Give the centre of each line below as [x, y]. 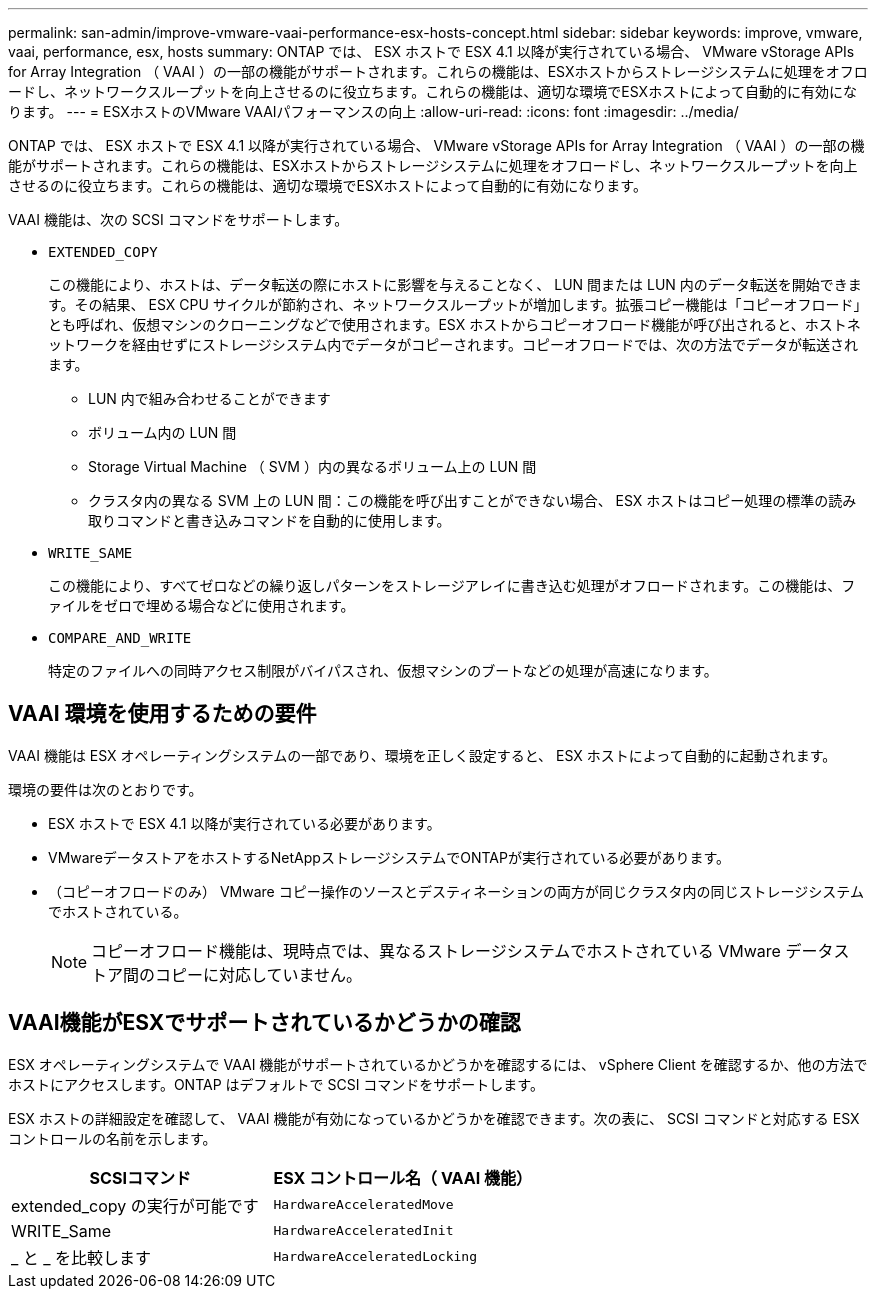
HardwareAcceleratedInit [363, 1231]
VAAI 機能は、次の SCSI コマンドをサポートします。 [178, 219]
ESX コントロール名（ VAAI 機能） [402, 1177]
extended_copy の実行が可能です [135, 1205]
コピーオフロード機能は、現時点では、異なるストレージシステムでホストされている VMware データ [462, 950]
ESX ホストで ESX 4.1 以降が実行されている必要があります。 [244, 823]
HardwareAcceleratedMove [363, 1205]
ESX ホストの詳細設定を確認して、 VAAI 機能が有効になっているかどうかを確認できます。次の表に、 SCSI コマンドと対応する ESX [434, 1118]
